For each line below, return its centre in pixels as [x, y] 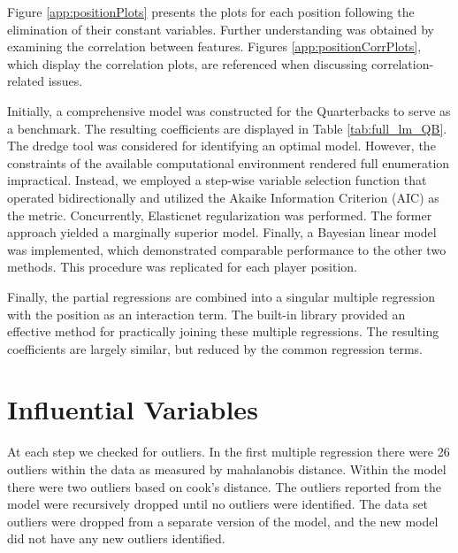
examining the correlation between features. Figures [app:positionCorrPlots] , [214, 46]
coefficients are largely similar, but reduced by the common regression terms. [215, 348]
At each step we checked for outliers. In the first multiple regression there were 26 [229, 452]
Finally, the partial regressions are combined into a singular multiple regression [221, 296]
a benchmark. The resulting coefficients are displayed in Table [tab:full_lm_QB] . [227, 128]
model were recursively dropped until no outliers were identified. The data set [218, 504]
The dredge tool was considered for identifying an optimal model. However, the [221, 146]
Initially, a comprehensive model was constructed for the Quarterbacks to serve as [229, 110]
